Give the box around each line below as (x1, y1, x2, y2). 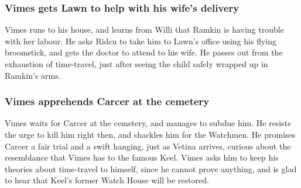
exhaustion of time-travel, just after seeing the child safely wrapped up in (5, 58, 268, 69)
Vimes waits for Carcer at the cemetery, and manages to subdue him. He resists (5, 117, 291, 129)
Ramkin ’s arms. (5, 69, 61, 81)
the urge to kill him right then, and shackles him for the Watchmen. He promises (5, 128, 296, 140)
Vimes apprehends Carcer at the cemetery (5, 94, 210, 109)
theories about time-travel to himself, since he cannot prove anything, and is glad (5, 162, 297, 175)
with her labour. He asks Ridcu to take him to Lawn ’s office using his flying (5, 34, 277, 47)
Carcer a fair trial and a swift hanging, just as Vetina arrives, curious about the (5, 140, 291, 152)
